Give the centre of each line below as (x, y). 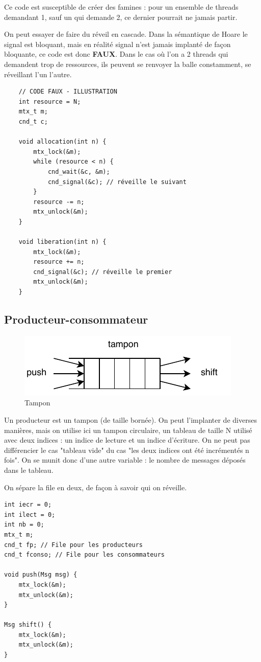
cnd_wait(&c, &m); (79, 172)
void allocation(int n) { (62, 142)
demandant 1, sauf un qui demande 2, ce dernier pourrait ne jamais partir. (121, 17)
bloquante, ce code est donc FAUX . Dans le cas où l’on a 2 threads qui (116, 54)
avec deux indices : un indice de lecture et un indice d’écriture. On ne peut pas (127, 440)
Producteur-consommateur (76, 319)
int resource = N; (50, 101)
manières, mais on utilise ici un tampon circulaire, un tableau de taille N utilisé (128, 430)
